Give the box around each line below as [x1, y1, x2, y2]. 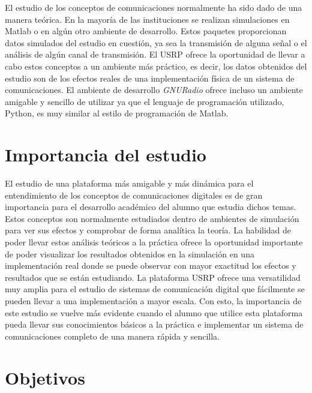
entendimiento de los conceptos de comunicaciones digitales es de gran [5, 188, 263, 201]
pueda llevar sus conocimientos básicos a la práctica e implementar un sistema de [5, 318, 304, 331]
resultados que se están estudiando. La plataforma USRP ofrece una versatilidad [5, 271, 301, 283]
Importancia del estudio [5, 142, 206, 167]
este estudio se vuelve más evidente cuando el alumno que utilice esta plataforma [5, 306, 303, 319]
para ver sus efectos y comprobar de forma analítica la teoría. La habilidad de [5, 224, 292, 236]
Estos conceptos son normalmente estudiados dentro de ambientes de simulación [5, 212, 299, 224]
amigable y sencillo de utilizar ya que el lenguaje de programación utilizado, [5, 95, 284, 107]
